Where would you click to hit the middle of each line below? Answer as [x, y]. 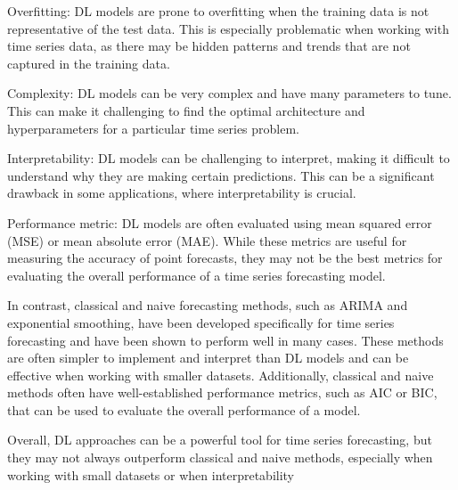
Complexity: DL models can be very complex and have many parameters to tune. [229, 93]
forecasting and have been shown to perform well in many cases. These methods [225, 340]
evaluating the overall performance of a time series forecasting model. [196, 275]
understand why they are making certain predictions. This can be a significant [221, 175]
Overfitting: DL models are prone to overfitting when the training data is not [218, 11]
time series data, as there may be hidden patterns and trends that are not [209, 46]
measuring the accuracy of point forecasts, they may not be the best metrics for [225, 258]
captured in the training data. [89, 63]
